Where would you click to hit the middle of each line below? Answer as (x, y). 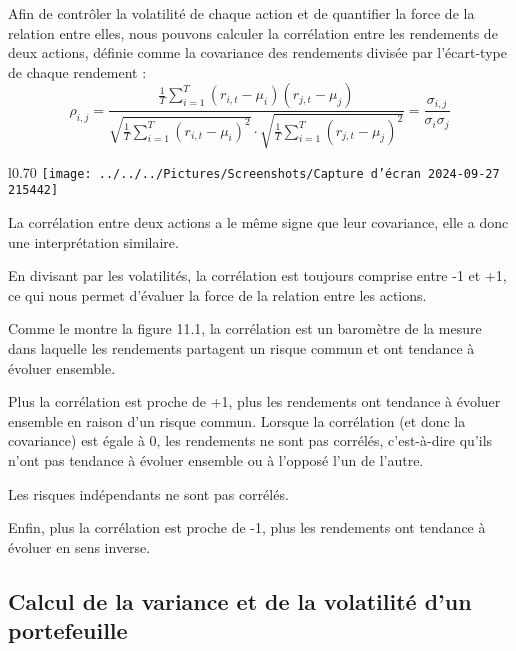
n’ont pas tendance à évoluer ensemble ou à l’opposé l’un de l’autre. (216, 460)
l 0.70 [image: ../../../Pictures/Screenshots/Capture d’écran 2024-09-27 (254, 171)
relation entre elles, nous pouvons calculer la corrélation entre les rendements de (253, 32)
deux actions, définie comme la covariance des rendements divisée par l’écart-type (257, 52)
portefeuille (68, 630)
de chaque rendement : (77, 71)
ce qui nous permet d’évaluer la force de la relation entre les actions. (217, 294)
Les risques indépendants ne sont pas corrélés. (148, 493)
